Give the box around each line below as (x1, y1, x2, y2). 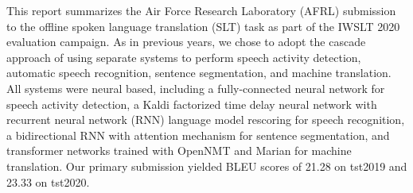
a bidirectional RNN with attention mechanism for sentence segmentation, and (6, 126, 390, 143)
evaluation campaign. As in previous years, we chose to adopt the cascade (6, 33, 366, 50)
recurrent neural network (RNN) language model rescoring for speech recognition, (6, 111, 405, 128)
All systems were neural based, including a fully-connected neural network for (6, 79, 385, 96)
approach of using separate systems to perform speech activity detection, (6, 48, 361, 65)
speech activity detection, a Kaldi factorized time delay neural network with (6, 95, 377, 112)
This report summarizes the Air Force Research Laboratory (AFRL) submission (6, 2, 396, 18)
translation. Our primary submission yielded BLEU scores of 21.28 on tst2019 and (6, 157, 407, 174)
